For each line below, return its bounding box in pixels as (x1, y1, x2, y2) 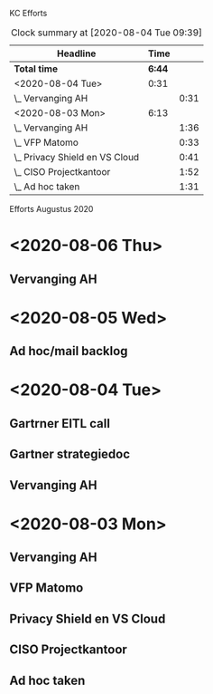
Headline (57, 47, 97, 60)
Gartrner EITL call (9, 416, 111, 431)
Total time (14, 63, 59, 75)
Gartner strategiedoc (9, 447, 131, 462)
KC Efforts (9, 8, 48, 18)
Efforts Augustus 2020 (9, 204, 94, 214)
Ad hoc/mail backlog (9, 343, 128, 359)
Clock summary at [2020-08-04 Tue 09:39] (10, 26, 203, 39)
